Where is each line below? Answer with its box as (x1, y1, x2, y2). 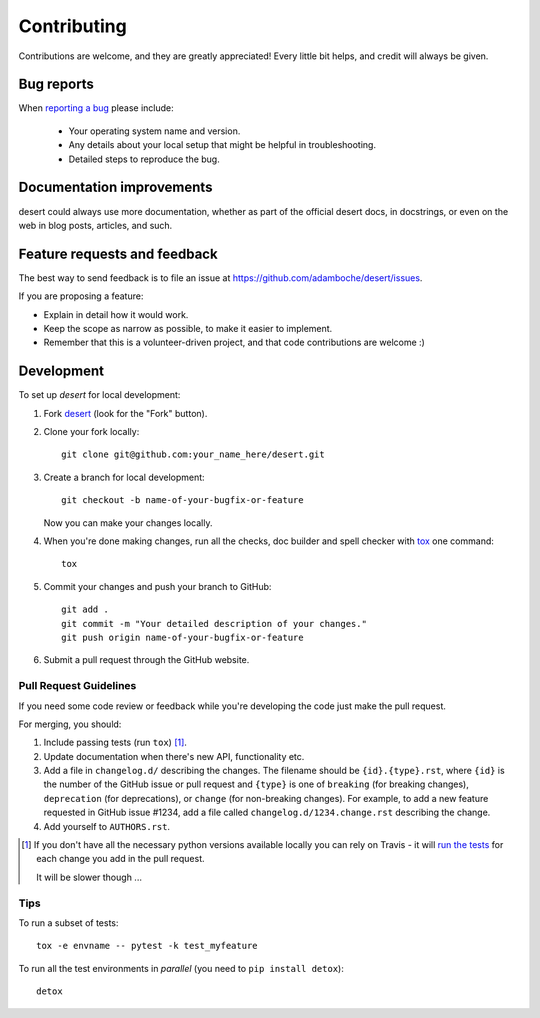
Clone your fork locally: (43, 426, 140, 438)
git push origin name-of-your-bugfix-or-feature (61, 631, 304, 643)
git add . (61, 604, 109, 615)
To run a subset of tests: (18, 916, 119, 929)
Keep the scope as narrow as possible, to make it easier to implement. (43, 323, 333, 334)
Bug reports (18, 76, 95, 93)
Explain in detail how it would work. (43, 308, 189, 320)
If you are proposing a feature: (18, 290, 144, 302)
